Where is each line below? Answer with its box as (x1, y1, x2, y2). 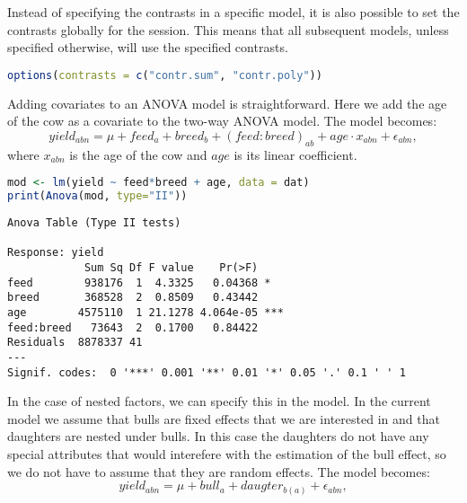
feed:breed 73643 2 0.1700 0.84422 (7, 321, 259, 334)
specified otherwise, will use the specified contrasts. (7, 38, 288, 57)
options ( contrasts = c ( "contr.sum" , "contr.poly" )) (7, 68, 322, 82)
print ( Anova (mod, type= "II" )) (7, 190, 188, 203)
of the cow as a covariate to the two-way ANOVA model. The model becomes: (7, 111, 437, 130)
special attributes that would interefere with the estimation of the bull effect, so (7, 444, 446, 463)
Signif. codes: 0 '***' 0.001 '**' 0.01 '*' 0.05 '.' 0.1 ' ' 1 (7, 366, 406, 379)
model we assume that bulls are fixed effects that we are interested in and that (7, 409, 440, 428)
